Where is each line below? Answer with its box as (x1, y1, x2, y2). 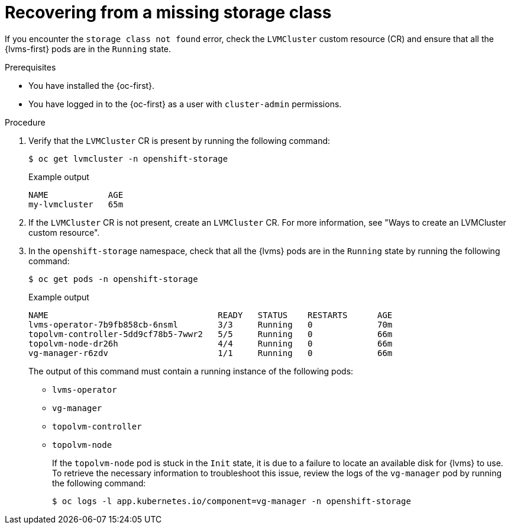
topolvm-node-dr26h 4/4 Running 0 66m (28, 338, 393, 348)
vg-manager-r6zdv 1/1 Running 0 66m (28, 348, 393, 358)
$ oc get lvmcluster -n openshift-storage (28, 153, 228, 163)
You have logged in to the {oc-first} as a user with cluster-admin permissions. (28, 98, 342, 109)
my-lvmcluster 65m (28, 199, 124, 209)
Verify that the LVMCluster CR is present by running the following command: (28, 135, 331, 146)
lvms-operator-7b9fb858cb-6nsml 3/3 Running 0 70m (28, 319, 393, 329)
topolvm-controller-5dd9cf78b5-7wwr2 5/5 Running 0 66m (28, 329, 393, 339)
